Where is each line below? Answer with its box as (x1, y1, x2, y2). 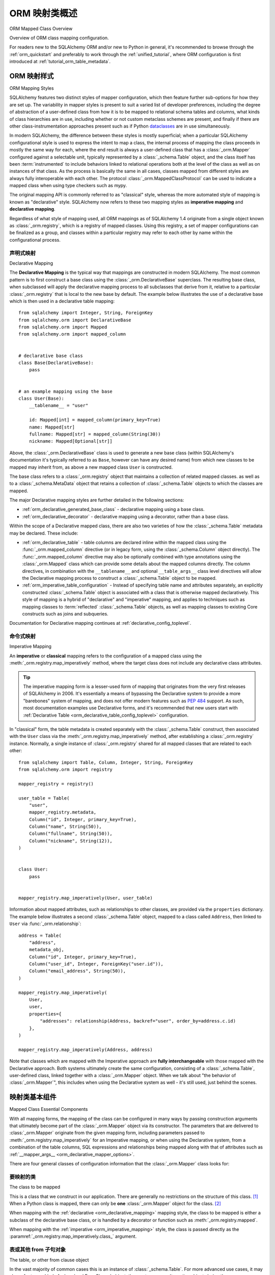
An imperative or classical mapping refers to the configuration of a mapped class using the (9, 653, 202, 659)
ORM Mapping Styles (9, 85, 54, 91)
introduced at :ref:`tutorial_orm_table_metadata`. (9, 59, 111, 65)
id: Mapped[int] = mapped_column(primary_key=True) (29, 417, 161, 423)
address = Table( (18, 932, 62, 938)
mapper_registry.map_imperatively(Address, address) (18, 1047, 153, 1053)
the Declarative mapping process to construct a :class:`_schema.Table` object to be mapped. (22, 575, 217, 581)
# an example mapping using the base (18, 388, 113, 394)
